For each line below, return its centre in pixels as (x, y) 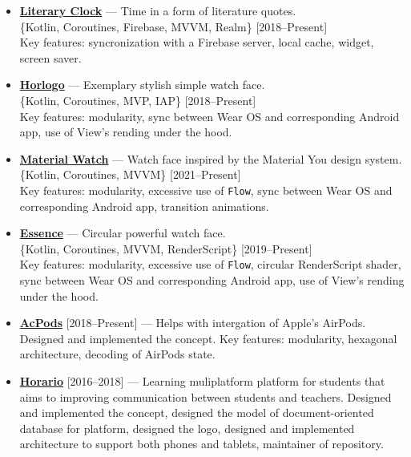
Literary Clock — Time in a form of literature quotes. (158, 10)
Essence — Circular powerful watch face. (123, 233)
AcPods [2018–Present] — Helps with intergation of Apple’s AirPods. (193, 323)
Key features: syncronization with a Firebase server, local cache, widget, (197, 42)
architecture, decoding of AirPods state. (117, 354)
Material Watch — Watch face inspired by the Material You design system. (211, 158)
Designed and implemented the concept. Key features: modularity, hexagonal (208, 338)
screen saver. (50, 57)
